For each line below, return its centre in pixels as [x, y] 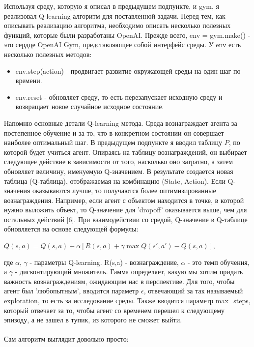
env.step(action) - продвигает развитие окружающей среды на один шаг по [128, 71]
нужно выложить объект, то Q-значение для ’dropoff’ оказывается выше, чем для [126, 210]
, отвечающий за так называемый [193, 291]
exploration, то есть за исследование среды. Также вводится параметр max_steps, [127, 301]
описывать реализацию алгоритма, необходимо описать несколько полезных [117, 25]
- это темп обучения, [219, 262]
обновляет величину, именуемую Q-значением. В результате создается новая [119, 171]
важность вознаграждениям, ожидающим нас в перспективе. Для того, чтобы [119, 281]
